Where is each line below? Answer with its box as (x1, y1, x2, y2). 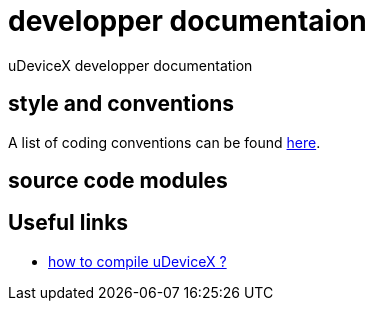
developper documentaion (8, 4, 367, 38)
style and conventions (8, 91, 235, 117)
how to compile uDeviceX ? (48, 252, 227, 270)
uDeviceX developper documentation (8, 56, 253, 74)
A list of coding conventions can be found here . (8, 133, 321, 151)
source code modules (8, 168, 228, 194)
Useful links (8, 210, 129, 236)
